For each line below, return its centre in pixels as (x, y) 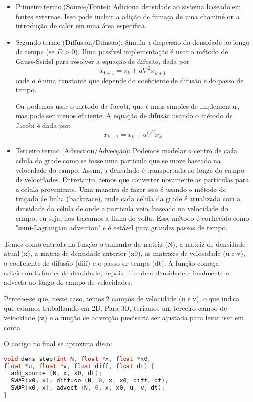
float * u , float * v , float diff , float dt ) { (79, 366)
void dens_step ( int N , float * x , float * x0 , (77, 359)
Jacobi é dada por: (43, 125)
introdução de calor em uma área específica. (81, 26)
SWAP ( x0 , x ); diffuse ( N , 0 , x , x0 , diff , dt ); (90, 381)
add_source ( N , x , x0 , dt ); (56, 373)
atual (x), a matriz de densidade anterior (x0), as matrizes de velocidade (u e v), (125, 253)
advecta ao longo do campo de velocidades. (68, 282)
